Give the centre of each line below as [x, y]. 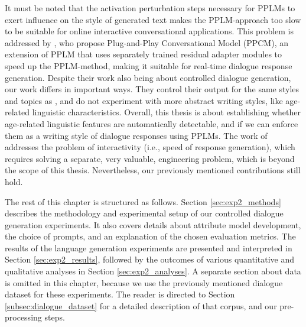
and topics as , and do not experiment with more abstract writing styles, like [144, 100]
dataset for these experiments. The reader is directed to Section [120, 294]
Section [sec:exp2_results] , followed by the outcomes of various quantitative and [150, 259]
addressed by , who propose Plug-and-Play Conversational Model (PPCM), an [147, 42]
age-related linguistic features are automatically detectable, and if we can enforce [152, 123]
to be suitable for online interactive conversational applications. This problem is [149, 31]
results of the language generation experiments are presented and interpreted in [149, 247]
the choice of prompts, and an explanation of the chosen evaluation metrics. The [150, 236]
